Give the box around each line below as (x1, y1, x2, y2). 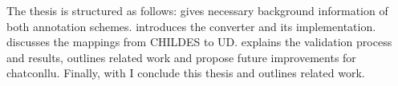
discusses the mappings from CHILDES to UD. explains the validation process (6, 33, 392, 50)
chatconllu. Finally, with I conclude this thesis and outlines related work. (6, 64, 365, 81)
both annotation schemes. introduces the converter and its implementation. (6, 18, 376, 34)
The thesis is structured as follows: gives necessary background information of (6, 2, 388, 18)
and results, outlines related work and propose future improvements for (6, 49, 356, 65)
